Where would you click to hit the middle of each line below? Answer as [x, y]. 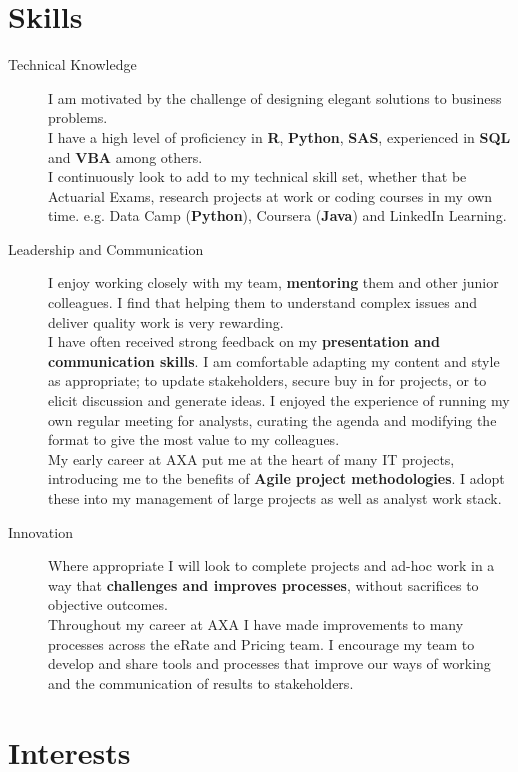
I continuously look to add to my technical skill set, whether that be [257, 176]
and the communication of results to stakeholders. [201, 682]
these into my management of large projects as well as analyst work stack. [275, 498]
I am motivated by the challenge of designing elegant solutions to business [275, 97]
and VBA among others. [125, 156]
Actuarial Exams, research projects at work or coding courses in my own [270, 195]
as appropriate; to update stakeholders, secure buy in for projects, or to [267, 380]
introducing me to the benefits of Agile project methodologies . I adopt [276, 478]
